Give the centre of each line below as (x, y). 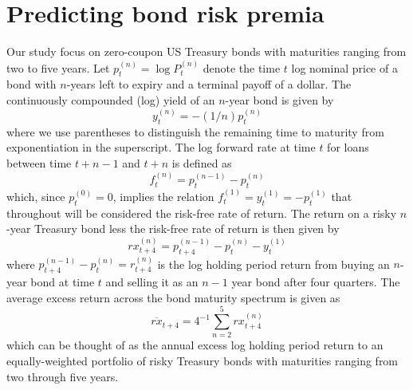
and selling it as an (152, 282)
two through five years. (63, 376)
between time (39, 162)
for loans (348, 147)
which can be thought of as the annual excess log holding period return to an (195, 345)
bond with (31, 84)
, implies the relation (163, 196)
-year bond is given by (279, 99)
